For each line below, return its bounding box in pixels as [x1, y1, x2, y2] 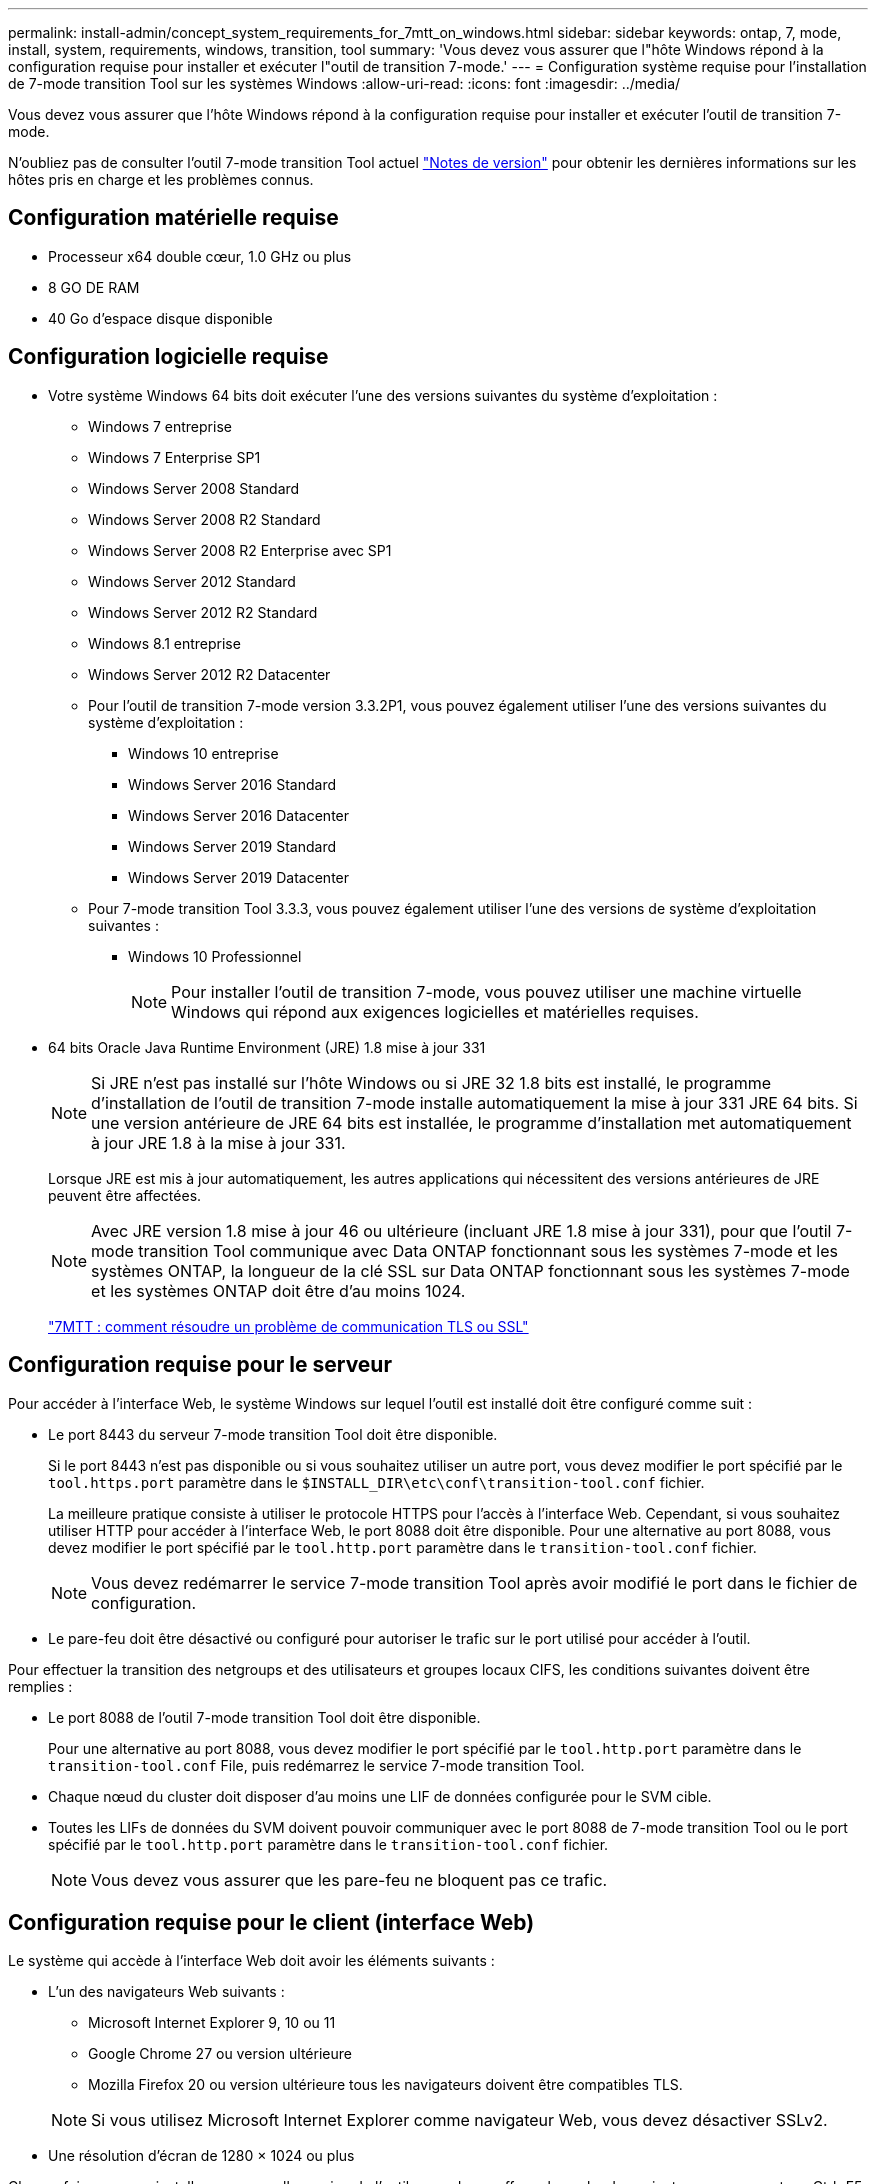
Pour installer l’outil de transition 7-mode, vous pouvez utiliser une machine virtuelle [171, 981, 802, 1002]
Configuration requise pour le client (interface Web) [8, 1909, 535, 1935]
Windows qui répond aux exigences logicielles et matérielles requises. [171, 1001, 699, 1022]
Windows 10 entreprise [128, 744, 279, 762]
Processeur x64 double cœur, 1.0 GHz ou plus [48, 247, 352, 265]
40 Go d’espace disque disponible [48, 309, 273, 327]
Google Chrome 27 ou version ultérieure [88, 2045, 352, 2063]
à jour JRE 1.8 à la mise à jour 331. [91, 1132, 346, 1153]
